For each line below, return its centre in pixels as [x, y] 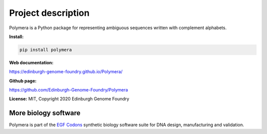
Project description [49, 13]
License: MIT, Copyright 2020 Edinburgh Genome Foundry [69, 99]
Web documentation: [31, 62]
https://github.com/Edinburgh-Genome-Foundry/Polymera [68, 90]
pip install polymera [46, 50]
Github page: [23, 81]
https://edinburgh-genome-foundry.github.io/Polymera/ [66, 72]
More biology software [45, 113]
